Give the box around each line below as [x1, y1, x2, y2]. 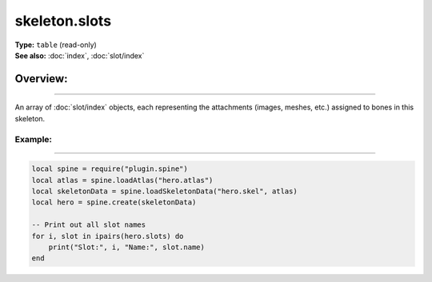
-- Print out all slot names [31, 220, 146, 229]
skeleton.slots [14, 12, 112, 30]
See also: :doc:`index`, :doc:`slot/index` [14, 50, 145, 60]
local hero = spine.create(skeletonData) [31, 198, 197, 207]
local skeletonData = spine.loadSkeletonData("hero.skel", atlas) [31, 187, 298, 196]
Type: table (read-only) [14, 40, 98, 50]
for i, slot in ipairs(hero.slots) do [31, 232, 184, 240]
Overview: [14, 72, 68, 85]
